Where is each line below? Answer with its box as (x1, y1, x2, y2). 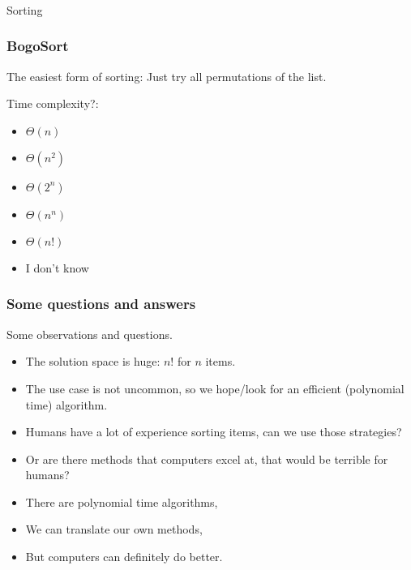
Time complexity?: (6, 95, 99, 112)
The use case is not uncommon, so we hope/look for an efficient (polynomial (25, 379, 405, 396)
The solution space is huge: (25, 353, 161, 370)
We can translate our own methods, (25, 521, 203, 538)
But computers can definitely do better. (25, 548, 223, 565)
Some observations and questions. (6, 325, 173, 342)
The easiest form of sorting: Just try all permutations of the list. (6, 67, 327, 84)
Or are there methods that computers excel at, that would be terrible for (25, 450, 388, 467)
